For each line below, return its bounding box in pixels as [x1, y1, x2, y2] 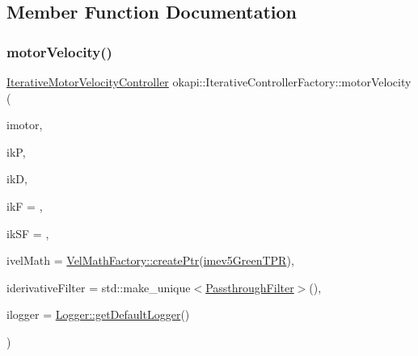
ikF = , [6, 197, 43, 214]
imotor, [6, 116, 43, 133]
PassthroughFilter [205, 279, 294, 295]
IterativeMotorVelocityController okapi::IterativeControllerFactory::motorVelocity [6, 73, 412, 90]
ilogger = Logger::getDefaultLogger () [6, 306, 190, 323]
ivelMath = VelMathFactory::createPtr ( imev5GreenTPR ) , [6, 252, 294, 269]
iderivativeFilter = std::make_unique [6, 279, 191, 295]
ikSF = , [6, 224, 49, 241]
